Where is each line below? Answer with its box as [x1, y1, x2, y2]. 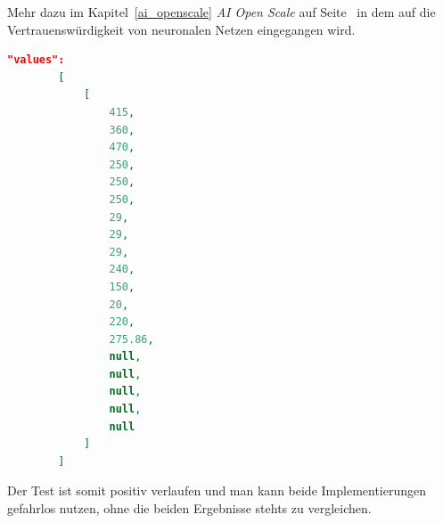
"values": [7, 53, 65, 67]
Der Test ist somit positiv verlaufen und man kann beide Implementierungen [7, 481, 427, 500]
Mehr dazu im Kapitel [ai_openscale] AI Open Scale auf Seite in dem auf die [7, 3, 436, 20]
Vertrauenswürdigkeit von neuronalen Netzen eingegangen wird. [7, 20, 356, 38]
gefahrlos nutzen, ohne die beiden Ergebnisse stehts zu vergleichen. [7, 499, 372, 518]
